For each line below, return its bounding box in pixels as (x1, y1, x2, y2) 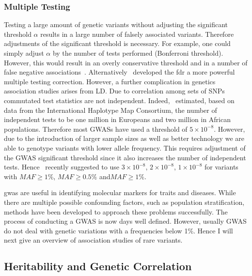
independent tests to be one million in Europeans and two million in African (4, 114, 231, 124)
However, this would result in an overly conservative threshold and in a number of (4, 57, 248, 67)
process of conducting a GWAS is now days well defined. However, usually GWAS (4, 216, 247, 226)
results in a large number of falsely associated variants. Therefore (40, 29, 234, 39)
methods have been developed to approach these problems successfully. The (4, 206, 228, 216)
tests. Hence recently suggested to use (4, 162, 119, 172)
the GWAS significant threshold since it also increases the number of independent (4, 152, 246, 162)
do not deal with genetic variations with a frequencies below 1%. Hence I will (4, 225, 233, 235)
